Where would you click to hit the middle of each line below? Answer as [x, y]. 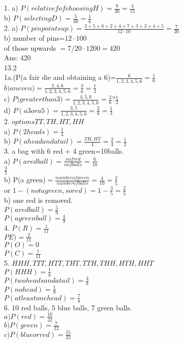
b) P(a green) [25, 180]
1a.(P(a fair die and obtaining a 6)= [60, 77]
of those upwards [30, 47]
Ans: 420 [18, 58]
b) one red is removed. [38, 200]
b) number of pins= [34, 37]
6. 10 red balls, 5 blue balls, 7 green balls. [68, 307]
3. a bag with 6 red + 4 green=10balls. [64, 151]
